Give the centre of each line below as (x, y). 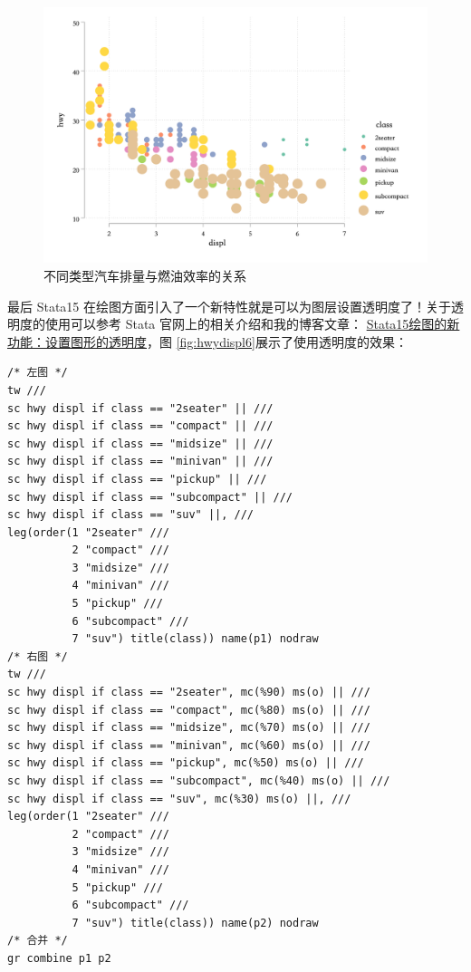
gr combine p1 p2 (59, 958)
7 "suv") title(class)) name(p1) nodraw (195, 639)
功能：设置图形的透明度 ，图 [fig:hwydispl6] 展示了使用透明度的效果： (207, 341)
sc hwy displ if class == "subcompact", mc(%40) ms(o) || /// (199, 781)
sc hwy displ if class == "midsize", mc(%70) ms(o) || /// (189, 728)
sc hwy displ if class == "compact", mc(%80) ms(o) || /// (189, 710)
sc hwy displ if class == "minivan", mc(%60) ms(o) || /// (189, 745)
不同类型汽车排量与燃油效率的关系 (145, 275)
